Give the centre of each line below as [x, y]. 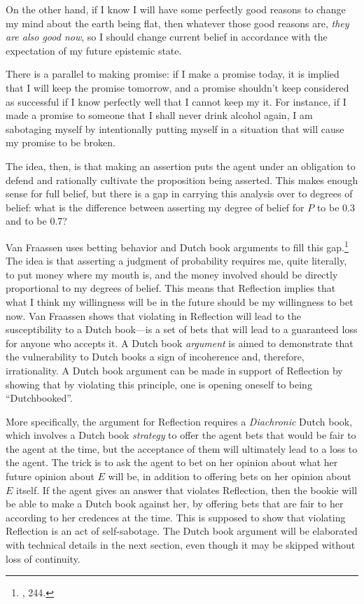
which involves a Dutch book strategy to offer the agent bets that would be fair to [181, 435]
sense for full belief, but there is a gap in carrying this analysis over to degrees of [179, 194]
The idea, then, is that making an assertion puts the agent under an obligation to [181, 166]
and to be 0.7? [36, 221]
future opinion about [50, 476]
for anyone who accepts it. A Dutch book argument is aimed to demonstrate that [180, 343]
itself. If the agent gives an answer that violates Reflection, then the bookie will [187, 490]
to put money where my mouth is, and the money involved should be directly [172, 274]
